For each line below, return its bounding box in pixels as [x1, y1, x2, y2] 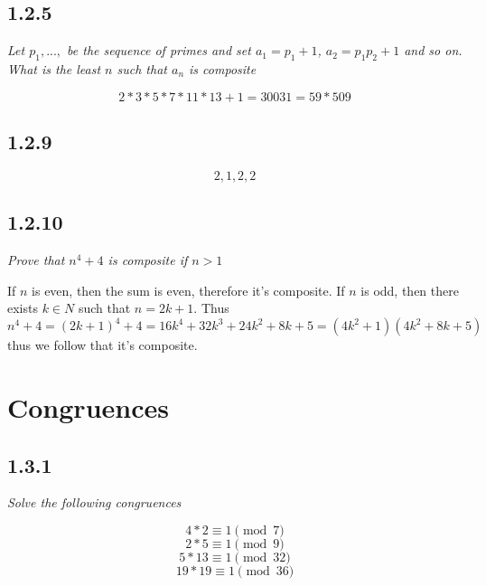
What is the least [7, 60, 101, 78]
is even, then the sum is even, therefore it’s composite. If [32, 280, 345, 299]
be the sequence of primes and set [67, 41, 251, 60]
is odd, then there [360, 280, 459, 299]
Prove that [7, 250, 65, 269]
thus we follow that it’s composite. [7, 336, 198, 354]
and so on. [404, 41, 463, 60]
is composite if [107, 250, 188, 269]
